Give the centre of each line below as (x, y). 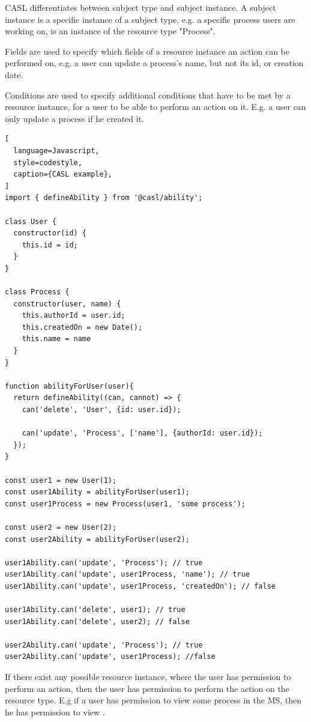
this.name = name (56, 339)
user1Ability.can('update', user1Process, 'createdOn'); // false (140, 586)
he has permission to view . (55, 711)
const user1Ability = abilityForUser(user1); (97, 492)
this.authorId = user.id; (74, 316)
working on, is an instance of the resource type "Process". (110, 31)
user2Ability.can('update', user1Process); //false (110, 657)
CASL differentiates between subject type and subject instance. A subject (140, 7)
